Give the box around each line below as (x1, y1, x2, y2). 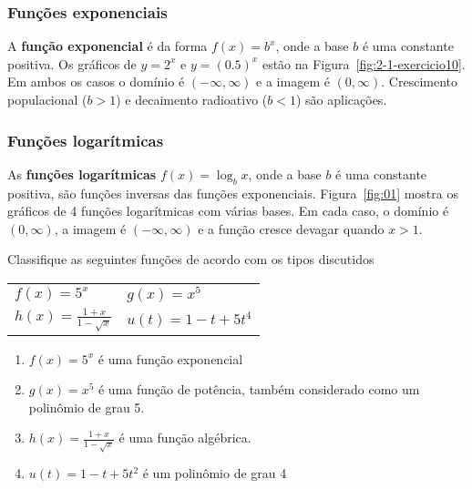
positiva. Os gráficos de (7, 54, 137, 73)
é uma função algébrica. (118, 428, 251, 447)
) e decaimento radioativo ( (116, 90, 268, 108)
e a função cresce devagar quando (198, 219, 385, 238)
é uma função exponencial (97, 349, 243, 368)
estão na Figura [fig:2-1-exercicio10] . (262, 54, 466, 73)
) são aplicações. (295, 90, 387, 108)
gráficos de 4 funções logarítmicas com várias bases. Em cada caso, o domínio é (7, 201, 449, 220)
